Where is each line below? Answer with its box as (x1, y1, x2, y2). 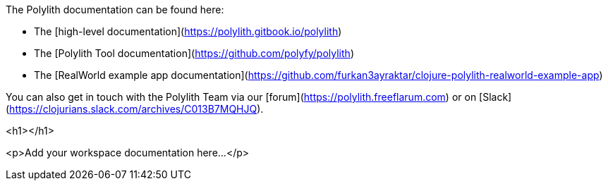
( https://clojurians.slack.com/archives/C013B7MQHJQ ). (6, 103, 264, 115)
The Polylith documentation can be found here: (6, 4, 224, 15)
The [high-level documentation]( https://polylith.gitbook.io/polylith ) (34, 25, 342, 37)
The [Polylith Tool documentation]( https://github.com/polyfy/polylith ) (34, 47, 354, 59)
